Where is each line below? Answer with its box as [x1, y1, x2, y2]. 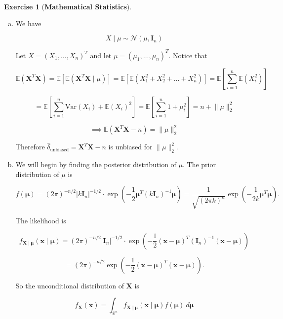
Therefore [15, 142, 45, 152]
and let [90, 50, 112, 60]
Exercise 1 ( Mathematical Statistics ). [4, 1, 132, 11]
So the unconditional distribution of [15, 280, 124, 290]
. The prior [182, 159, 216, 169]
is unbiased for [108, 142, 153, 152]
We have [15, 18, 41, 28]
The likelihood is [15, 215, 66, 226]
